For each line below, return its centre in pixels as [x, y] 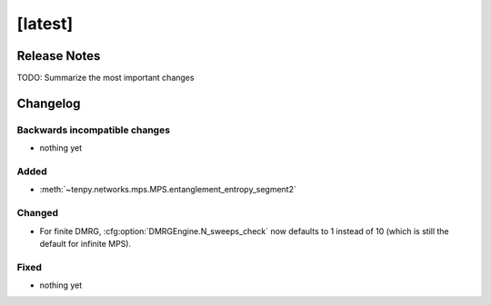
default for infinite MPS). [85, 243]
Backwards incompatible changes [94, 130]
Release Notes [59, 56]
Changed [38, 213]
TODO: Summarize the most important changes [105, 78]
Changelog [49, 103]
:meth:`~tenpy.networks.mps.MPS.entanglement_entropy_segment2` [168, 190]
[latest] [45, 24]
